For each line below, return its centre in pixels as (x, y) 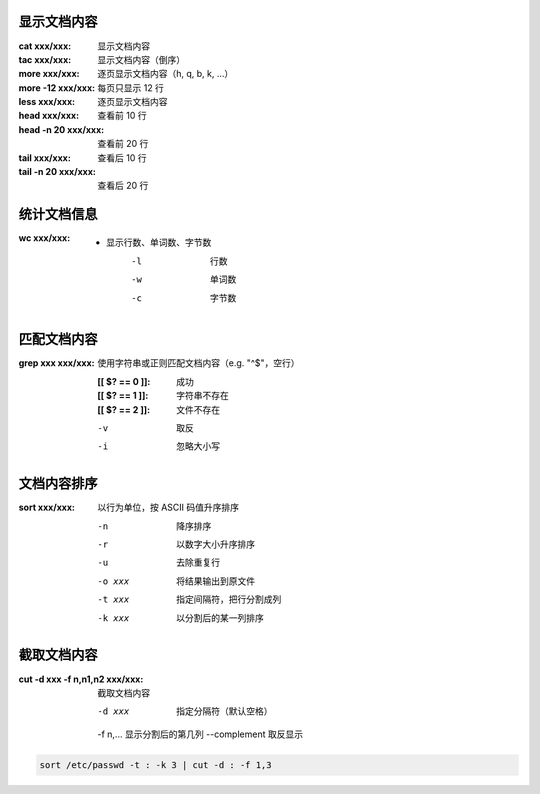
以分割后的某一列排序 (220, 617)
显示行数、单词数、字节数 (159, 242)
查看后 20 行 (123, 186)
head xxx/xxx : (49, 116)
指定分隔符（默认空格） (224, 711)
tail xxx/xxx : (45, 157)
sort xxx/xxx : (46, 507)
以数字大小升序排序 (215, 544)
